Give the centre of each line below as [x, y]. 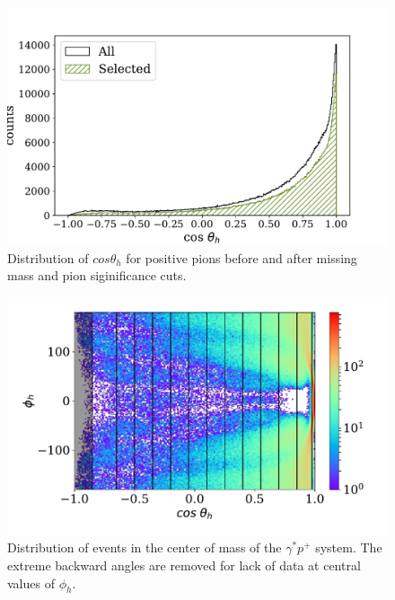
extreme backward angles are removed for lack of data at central [184, 565]
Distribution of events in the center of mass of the [145, 547]
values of [31, 582]
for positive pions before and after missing [241, 257]
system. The [349, 547]
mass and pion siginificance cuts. [97, 275]
